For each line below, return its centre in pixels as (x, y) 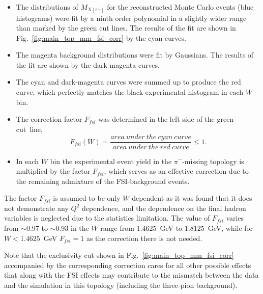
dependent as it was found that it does (192, 198)
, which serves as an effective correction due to (176, 171)
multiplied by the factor (53, 171)
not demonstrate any (36, 208)
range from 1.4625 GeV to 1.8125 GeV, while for (177, 228)
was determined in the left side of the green (166, 119)
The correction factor (49, 119)
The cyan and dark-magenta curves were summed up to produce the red (128, 82)
